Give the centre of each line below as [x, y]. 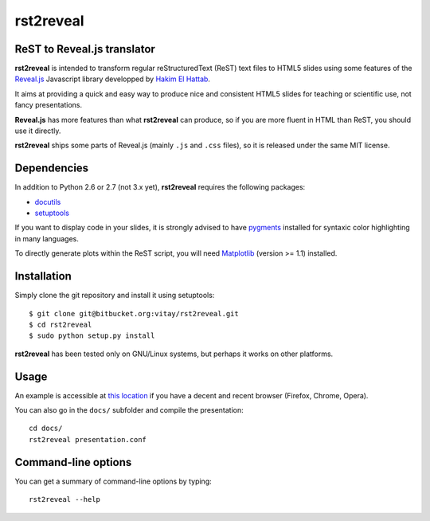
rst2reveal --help [65, 499]
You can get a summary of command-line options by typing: [113, 481]
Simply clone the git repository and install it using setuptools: [115, 296]
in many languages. [47, 238]
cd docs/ [46, 429]
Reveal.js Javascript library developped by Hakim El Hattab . [113, 79]
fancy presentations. [49, 105]
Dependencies [52, 168]
